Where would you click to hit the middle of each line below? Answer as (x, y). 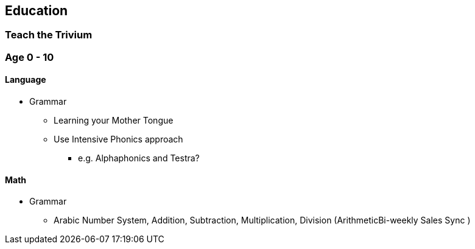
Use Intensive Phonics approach (118, 139)
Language (26, 80)
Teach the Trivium (49, 35)
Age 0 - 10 (30, 57)
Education (37, 11)
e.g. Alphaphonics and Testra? (139, 158)
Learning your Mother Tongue (114, 121)
